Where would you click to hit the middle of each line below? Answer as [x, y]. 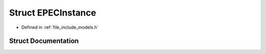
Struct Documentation [44, 41]
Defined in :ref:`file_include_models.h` [60, 27]
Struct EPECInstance [52, 13]
